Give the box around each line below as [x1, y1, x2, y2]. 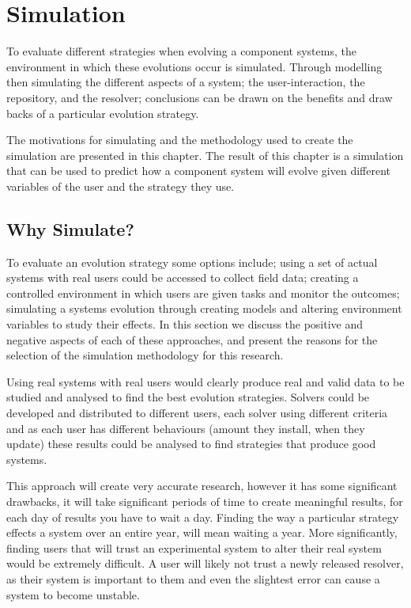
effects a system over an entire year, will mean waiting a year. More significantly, [6, 524, 398, 541]
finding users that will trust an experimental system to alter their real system [6, 539, 382, 556]
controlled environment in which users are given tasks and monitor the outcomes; [6, 284, 400, 301]
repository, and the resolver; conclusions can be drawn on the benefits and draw [6, 89, 393, 105]
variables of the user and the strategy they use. [6, 177, 235, 194]
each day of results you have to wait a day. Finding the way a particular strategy [6, 508, 399, 525]
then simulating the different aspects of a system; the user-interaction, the [6, 74, 365, 90]
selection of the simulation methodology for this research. [6, 347, 284, 363]
